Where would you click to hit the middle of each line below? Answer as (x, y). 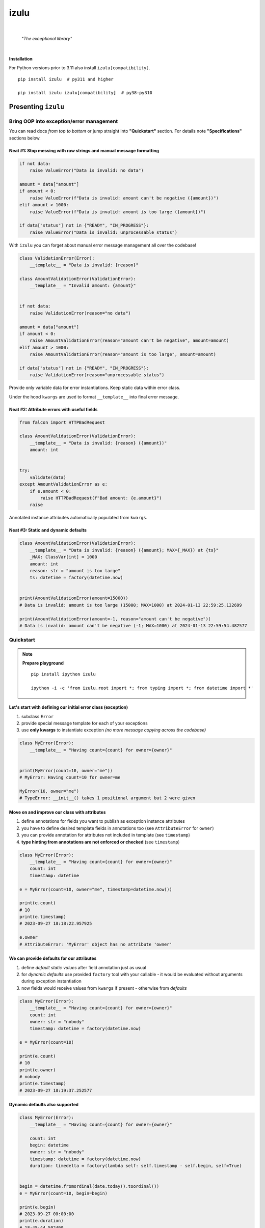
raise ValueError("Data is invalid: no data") (87, 170)
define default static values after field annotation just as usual (84, 967)
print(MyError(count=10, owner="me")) (66, 770)
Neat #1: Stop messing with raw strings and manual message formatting (84, 150)
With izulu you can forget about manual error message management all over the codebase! (103, 245)
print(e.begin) (38, 1207)
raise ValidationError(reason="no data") (80, 313)
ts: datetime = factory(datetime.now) (76, 578)
